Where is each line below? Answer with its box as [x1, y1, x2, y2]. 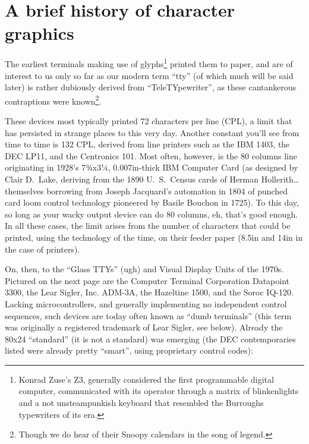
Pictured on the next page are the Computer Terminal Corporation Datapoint [5, 274, 289, 286]
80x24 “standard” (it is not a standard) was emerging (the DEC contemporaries [5, 332, 296, 345]
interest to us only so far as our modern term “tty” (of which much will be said [5, 69, 294, 81]
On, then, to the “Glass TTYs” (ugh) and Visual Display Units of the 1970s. [5, 263, 284, 275]
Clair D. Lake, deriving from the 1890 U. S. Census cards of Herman [5, 172, 259, 185]
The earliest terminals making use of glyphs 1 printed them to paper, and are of [5, 56, 293, 70]
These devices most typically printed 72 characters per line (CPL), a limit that [5, 115, 292, 127]
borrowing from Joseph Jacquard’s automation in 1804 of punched [46, 184, 288, 197]
